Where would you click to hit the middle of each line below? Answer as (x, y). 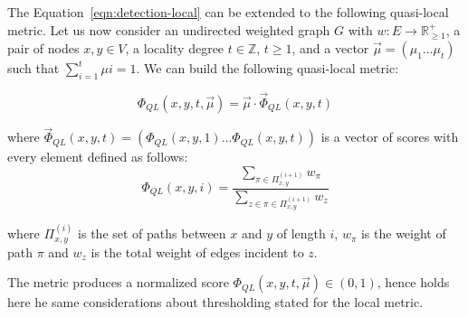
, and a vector (330, 48)
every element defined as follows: (98, 157)
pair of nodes (43, 48)
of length (301, 233)
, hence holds (413, 282)
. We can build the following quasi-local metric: (267, 68)
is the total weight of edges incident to (197, 252)
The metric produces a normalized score (118, 282)
